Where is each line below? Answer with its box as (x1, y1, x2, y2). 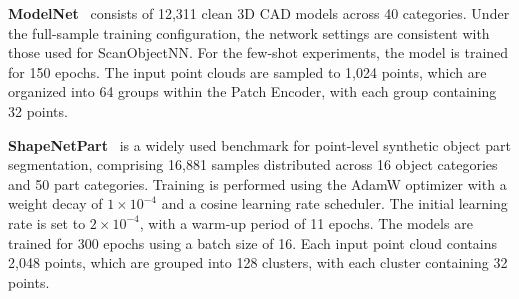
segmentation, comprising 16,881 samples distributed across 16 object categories (8, 154, 498, 175)
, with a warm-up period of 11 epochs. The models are (139, 212, 473, 233)
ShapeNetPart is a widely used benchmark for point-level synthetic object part (8, 134, 511, 155)
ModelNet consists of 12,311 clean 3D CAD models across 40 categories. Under (8, 3, 510, 23)
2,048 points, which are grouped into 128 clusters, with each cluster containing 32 (8, 252, 508, 273)
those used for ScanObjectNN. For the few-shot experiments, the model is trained (8, 42, 509, 63)
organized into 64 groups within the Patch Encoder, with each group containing (8, 81, 497, 102)
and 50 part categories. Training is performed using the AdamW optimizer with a (8, 173, 507, 194)
